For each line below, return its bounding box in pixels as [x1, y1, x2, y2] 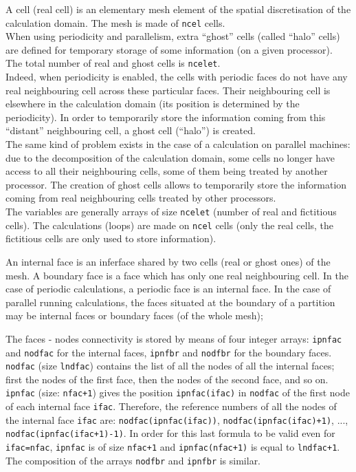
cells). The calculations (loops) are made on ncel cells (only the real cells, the [5, 217, 334, 232]
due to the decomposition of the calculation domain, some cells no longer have [5, 150, 335, 164]
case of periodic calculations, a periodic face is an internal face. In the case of [5, 281, 331, 296]
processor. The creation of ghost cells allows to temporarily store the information [5, 177, 347, 191]
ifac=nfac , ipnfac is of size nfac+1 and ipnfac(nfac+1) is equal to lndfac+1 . [5, 440, 340, 454]
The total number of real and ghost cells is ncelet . [5, 56, 221, 70]
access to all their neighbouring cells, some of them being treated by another [5, 164, 328, 178]
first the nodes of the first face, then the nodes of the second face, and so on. [5, 372, 329, 386]
